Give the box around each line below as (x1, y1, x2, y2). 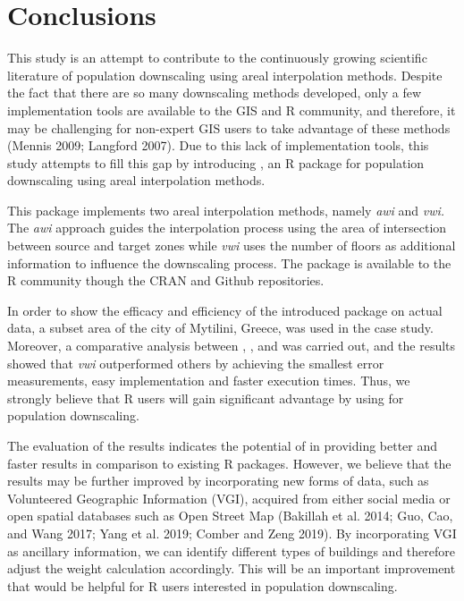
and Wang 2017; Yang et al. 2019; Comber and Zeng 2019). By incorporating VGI (7, 523, 457, 542)
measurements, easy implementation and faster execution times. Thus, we (7, 371, 410, 390)
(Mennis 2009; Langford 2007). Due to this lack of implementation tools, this (7, 136, 429, 155)
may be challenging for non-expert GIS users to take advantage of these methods (7, 118, 451, 137)
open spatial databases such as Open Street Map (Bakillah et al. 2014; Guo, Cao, (7, 506, 453, 525)
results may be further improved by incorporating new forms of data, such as (7, 471, 429, 490)
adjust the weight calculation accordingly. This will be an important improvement (7, 559, 456, 578)
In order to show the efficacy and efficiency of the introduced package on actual (7, 300, 443, 319)
